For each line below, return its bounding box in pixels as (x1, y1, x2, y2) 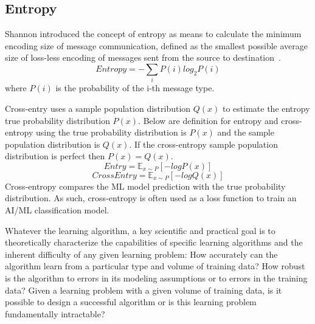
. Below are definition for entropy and (138, 114, 279, 126)
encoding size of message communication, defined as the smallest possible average (5, 39, 308, 52)
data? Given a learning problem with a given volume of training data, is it (5, 283, 282, 296)
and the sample (217, 126, 274, 139)
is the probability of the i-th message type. (55, 81, 215, 94)
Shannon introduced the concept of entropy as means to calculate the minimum (5, 27, 302, 40)
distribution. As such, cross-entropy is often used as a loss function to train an (5, 191, 297, 204)
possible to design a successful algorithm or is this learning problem (5, 295, 257, 308)
